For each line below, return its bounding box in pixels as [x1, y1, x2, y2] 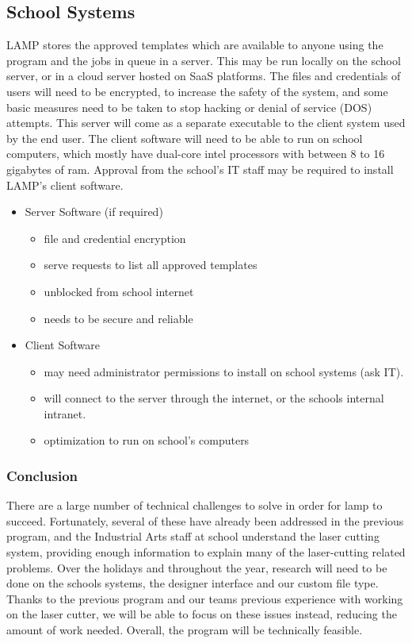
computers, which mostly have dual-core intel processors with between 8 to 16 [6, 145, 385, 162]
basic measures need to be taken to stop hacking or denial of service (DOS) [6, 98, 372, 115]
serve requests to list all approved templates [44, 256, 257, 273]
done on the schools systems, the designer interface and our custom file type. [6, 575, 379, 591]
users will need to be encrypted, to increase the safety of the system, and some [6, 83, 388, 99]
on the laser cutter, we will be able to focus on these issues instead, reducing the [6, 606, 397, 622]
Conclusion [6, 466, 78, 485]
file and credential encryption [44, 229, 186, 246]
